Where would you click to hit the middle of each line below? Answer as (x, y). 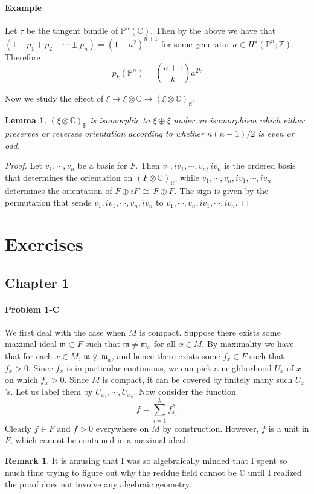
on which (21, 379)
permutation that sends (48, 202)
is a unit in (289, 428)
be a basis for (102, 165)
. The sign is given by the (221, 190)
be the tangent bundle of (72, 30)
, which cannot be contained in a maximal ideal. (99, 440)
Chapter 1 (37, 282)
